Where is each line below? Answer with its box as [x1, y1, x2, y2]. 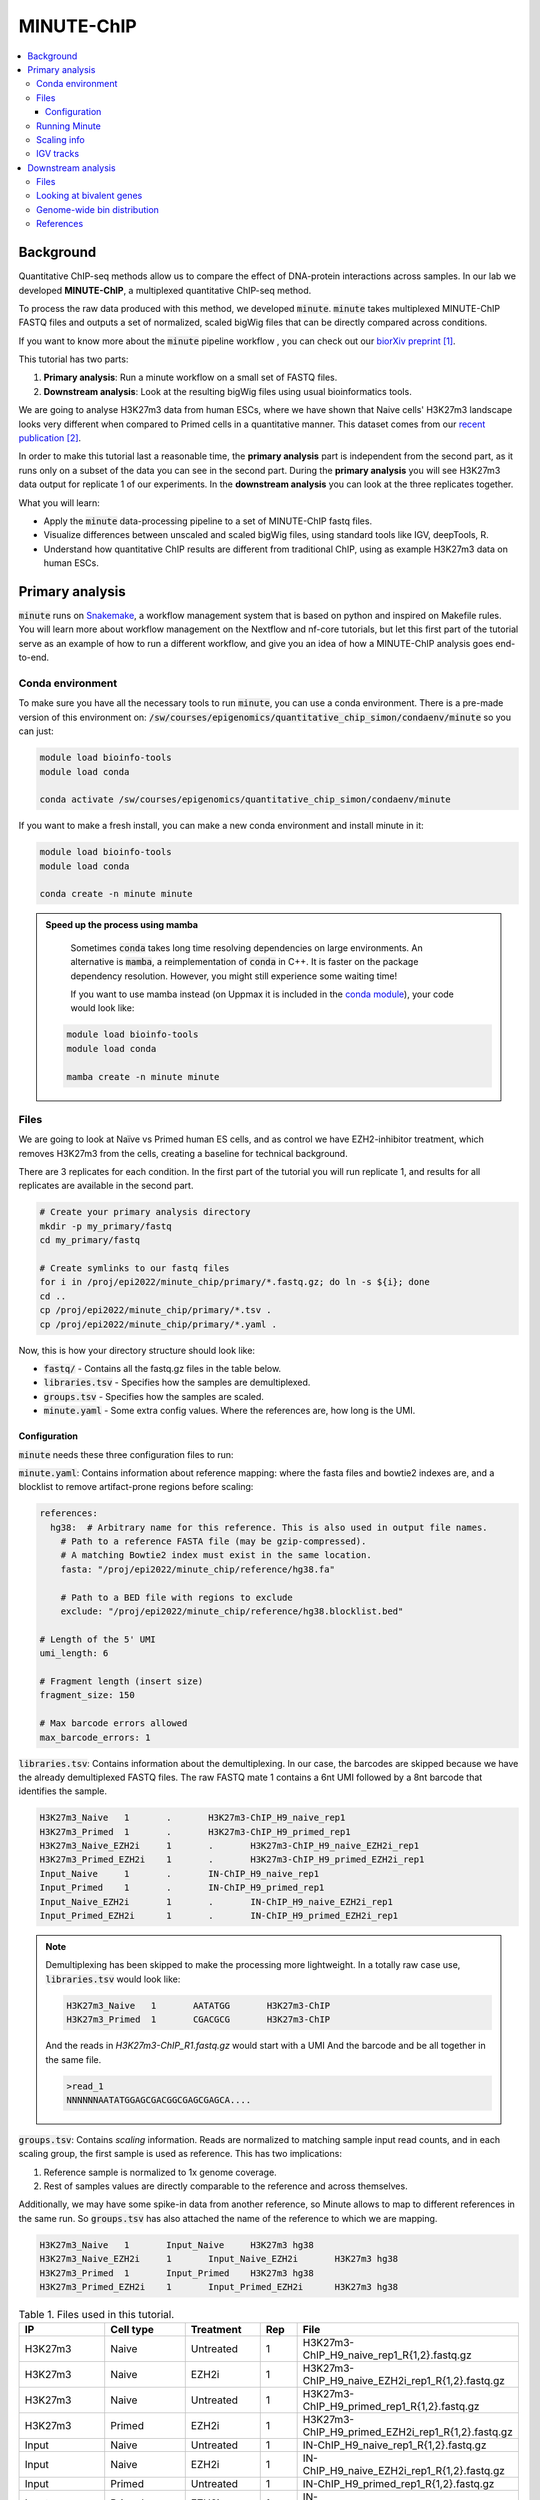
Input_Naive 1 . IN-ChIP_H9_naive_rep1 [39, 1868, 320, 1879]
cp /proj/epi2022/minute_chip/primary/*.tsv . [39, 1305, 272, 1316]
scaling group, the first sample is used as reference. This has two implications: [18, 2148, 342, 2160]
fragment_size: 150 [39, 1690, 135, 1701]
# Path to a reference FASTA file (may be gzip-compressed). [60, 1536, 367, 1547]
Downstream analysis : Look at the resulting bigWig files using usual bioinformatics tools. [43, 385, 412, 397]
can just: [18, 725, 54, 737]
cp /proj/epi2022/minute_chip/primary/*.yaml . [39, 1318, 277, 1330]
